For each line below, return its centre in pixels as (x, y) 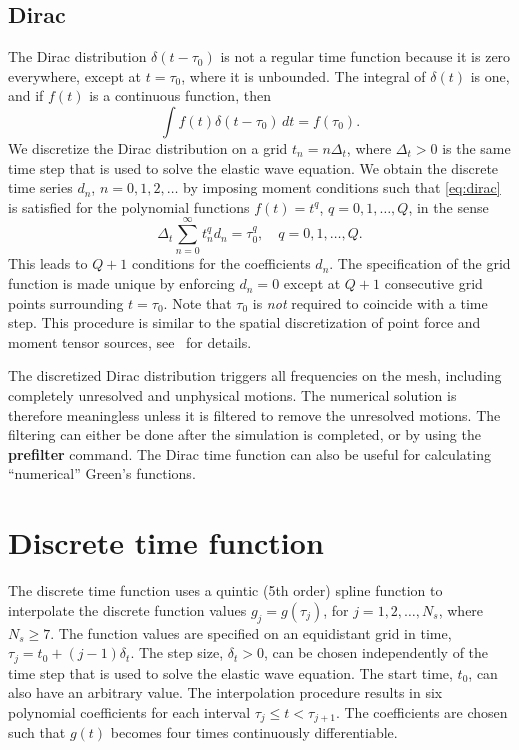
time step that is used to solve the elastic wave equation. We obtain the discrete (253, 167)
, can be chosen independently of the (376, 652)
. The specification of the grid (420, 263)
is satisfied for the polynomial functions (129, 206)
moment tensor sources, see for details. (130, 341)
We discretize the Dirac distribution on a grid (148, 147)
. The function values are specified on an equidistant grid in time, (251, 632)
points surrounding (66, 302)
